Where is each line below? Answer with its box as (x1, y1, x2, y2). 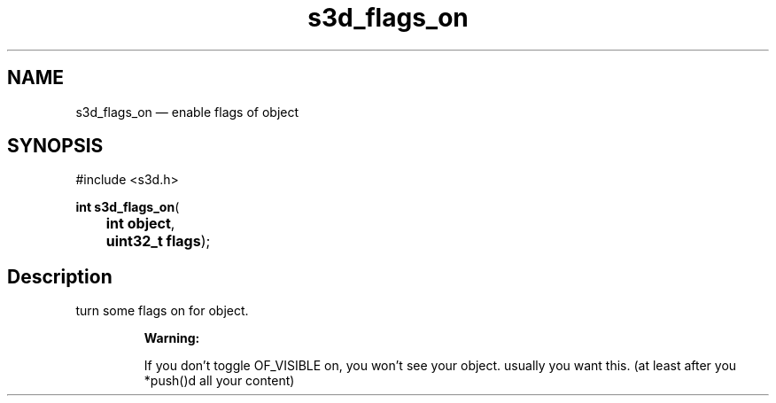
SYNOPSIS (7, 135, 104, 158)
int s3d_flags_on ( (75, 199, 180, 215)
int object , (105, 214, 175, 233)
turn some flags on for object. (75, 303, 249, 319)
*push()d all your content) (144, 373, 295, 389)
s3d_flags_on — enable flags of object (75, 104, 299, 120)
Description (7, 265, 113, 288)
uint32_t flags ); (105, 232, 211, 251)
